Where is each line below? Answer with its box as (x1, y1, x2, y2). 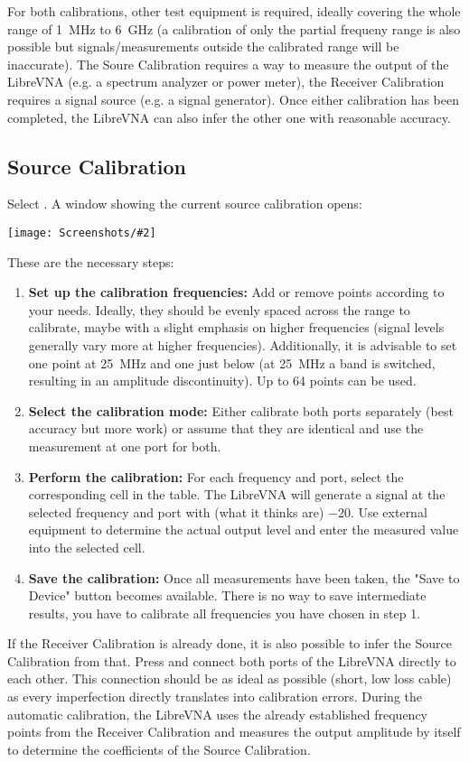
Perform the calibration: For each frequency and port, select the (28, 467, 404, 486)
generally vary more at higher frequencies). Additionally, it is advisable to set (28, 335, 457, 354)
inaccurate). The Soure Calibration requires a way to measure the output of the (7, 54, 449, 73)
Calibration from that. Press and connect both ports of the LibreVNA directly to (7, 651, 456, 670)
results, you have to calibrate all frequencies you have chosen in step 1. (28, 603, 421, 622)
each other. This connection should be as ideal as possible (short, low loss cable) (7, 669, 452, 688)
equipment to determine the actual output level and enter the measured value (28, 520, 459, 539)
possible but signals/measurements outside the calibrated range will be (7, 37, 399, 56)
